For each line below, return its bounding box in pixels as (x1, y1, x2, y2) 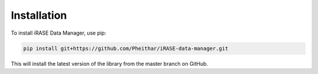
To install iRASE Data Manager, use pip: (11, 29, 107, 36)
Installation (11, 9, 67, 22)
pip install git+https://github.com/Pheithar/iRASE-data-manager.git (23, 45, 228, 52)
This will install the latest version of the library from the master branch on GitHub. (11, 60, 208, 67)
